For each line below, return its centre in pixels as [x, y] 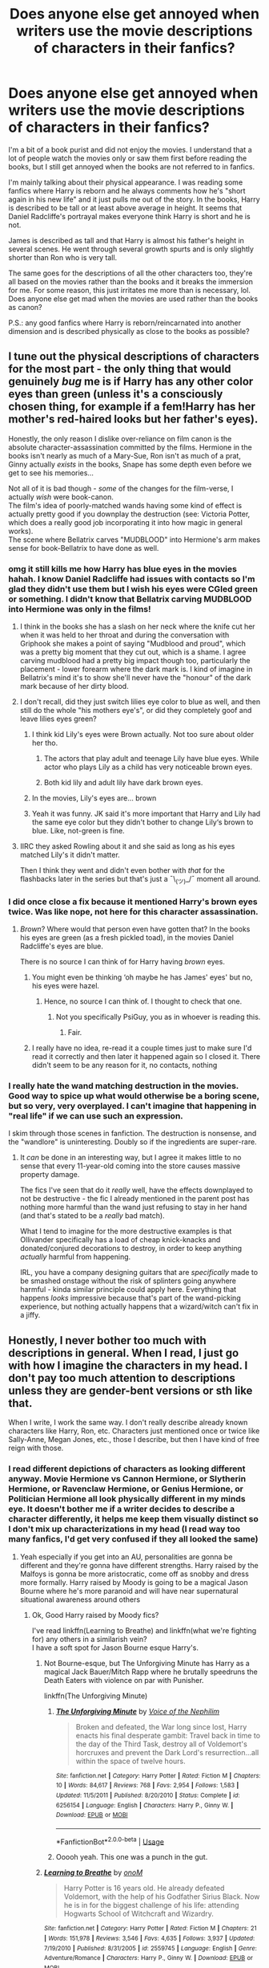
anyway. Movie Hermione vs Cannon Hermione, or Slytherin [127, 1479]
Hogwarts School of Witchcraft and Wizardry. [139, 1914]
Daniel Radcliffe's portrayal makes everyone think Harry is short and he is [129, 216]
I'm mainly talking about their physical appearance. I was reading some [126, 182]
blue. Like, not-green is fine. [78, 831]
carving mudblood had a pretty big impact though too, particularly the [135, 661]
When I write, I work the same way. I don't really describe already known [128, 1423]
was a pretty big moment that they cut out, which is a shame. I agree [133, 652]
